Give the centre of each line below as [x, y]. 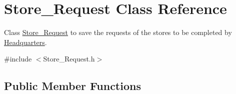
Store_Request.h [69, 59]
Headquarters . [25, 42]
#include [18, 59]
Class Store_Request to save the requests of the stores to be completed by [118, 32]
